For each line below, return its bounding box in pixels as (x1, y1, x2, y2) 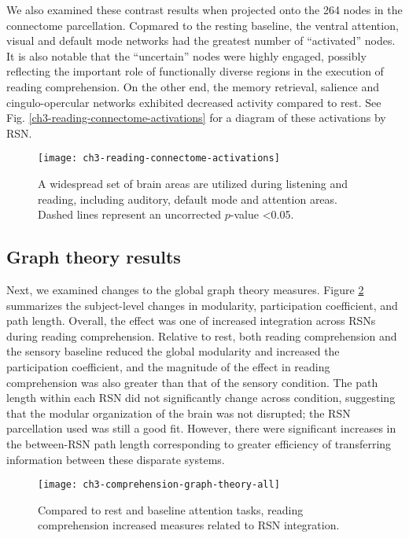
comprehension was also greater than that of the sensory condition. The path (6, 374, 378, 390)
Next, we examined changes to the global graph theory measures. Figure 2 (6, 281, 364, 297)
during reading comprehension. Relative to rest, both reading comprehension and (6, 327, 397, 344)
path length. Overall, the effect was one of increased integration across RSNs (6, 312, 376, 329)
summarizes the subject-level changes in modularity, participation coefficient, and (6, 297, 398, 313)
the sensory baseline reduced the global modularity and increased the (6, 343, 340, 359)
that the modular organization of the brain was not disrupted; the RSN (6, 404, 351, 421)
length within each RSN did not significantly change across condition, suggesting (6, 389, 396, 406)
